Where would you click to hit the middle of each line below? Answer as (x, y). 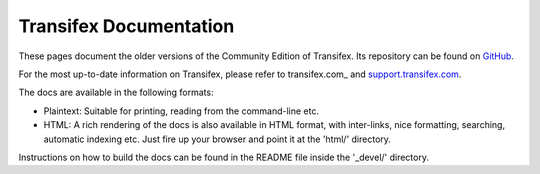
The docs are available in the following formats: (116, 92)
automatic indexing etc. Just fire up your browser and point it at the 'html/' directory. (217, 139)
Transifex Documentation (126, 26)
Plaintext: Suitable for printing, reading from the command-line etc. (181, 111)
